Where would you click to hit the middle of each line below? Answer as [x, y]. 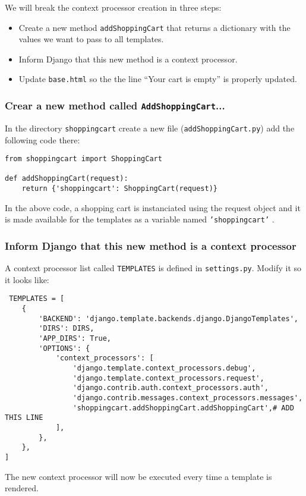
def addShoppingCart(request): [67, 179]
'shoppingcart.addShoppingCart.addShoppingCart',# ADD [183, 408]
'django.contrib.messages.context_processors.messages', [188, 398]
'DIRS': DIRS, [67, 329]
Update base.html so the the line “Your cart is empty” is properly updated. [158, 79]
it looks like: [27, 279]
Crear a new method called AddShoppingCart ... [115, 106]
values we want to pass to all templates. [91, 39]
